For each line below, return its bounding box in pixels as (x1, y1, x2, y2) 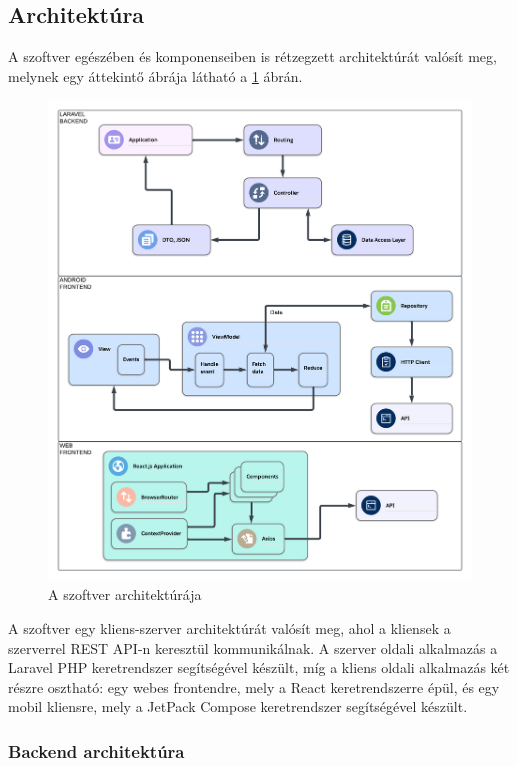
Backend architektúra (8, 738, 185, 763)
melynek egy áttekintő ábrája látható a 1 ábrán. (8, 65, 303, 86)
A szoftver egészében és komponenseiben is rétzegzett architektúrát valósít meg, (8, 46, 497, 67)
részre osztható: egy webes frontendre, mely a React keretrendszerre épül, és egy (8, 676, 500, 697)
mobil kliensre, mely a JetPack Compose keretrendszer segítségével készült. (8, 696, 468, 717)
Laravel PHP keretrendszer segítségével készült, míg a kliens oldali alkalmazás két (8, 657, 510, 678)
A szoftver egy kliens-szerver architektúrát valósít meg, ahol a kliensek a (8, 617, 451, 638)
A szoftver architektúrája (48, 584, 202, 605)
